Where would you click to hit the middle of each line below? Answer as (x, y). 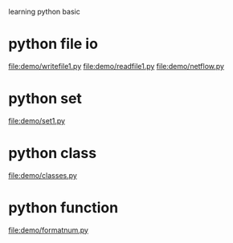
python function (63, 208)
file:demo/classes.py (43, 175)
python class (53, 154)
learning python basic (44, 12)
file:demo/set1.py (37, 120)
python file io (53, 44)
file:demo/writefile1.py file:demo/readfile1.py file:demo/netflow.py (117, 66)
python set (45, 99)
